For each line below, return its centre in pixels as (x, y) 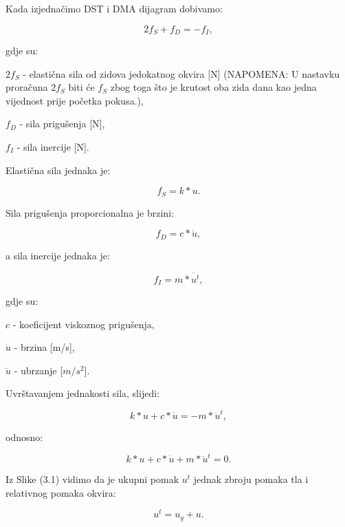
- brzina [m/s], (44, 347)
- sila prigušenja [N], (62, 123)
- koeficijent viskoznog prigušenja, (84, 324)
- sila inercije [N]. (53, 147)
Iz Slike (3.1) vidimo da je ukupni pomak (92, 479)
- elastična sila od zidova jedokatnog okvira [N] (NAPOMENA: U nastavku (181, 73)
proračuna (27, 87)
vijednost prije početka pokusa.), (75, 100)
